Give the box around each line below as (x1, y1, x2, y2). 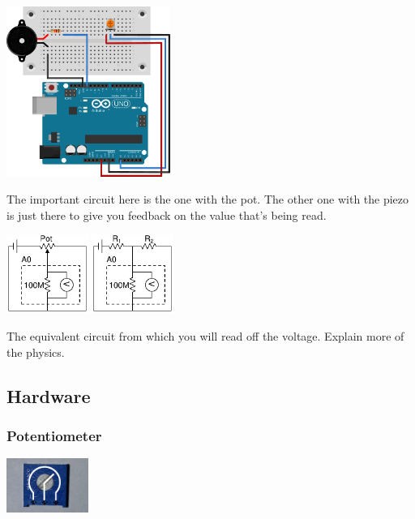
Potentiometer (6, 425, 102, 445)
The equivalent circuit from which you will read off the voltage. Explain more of (6, 327, 404, 344)
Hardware (6, 383, 91, 408)
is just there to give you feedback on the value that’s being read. (6, 206, 327, 223)
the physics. (6, 343, 65, 360)
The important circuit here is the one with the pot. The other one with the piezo (6, 191, 409, 208)
